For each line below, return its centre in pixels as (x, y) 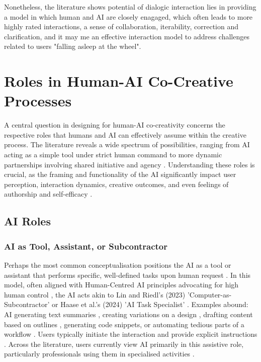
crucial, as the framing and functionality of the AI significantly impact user (120, 174)
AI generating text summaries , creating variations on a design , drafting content (128, 314)
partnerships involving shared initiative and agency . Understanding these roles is (129, 164)
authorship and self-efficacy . (48, 194)
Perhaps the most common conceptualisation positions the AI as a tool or (118, 265)
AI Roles (27, 221)
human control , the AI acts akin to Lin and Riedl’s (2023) (95, 294)
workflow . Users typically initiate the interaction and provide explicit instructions (131, 334)
